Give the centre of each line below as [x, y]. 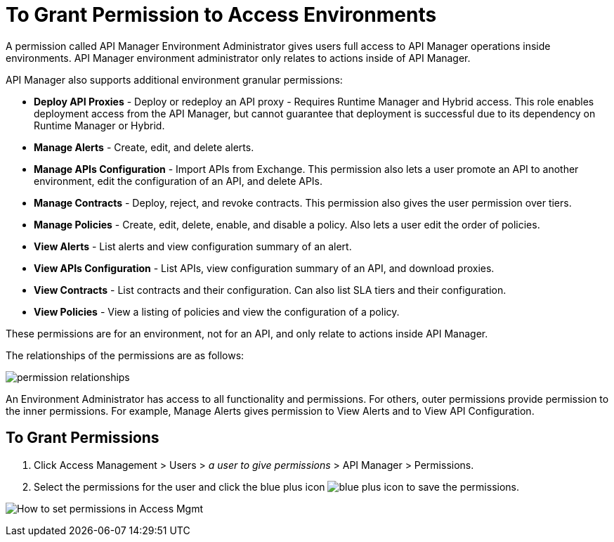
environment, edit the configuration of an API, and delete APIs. [178, 181]
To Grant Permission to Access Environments [221, 15]
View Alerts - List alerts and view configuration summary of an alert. [193, 246]
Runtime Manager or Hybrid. [99, 125]
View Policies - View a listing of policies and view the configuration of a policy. [217, 311]
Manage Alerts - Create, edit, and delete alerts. [144, 147]
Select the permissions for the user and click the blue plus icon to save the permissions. [277, 486]
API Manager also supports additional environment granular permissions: [174, 79]
